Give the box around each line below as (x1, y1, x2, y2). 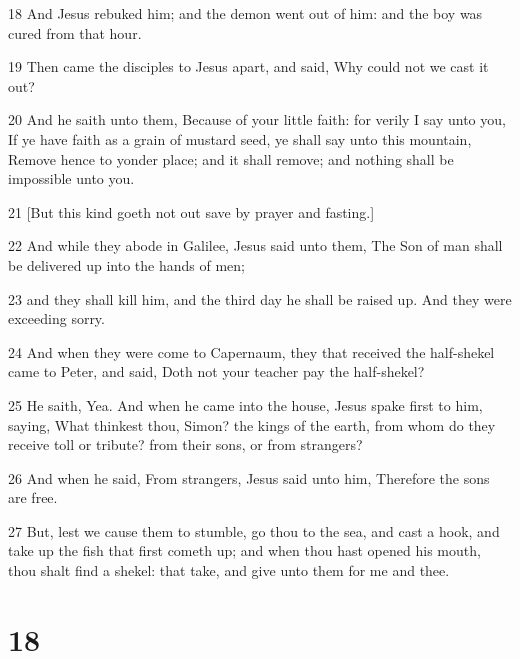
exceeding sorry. (8, 308, 105, 329)
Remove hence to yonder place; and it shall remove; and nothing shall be (8, 148, 454, 169)
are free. (8, 487, 58, 508)
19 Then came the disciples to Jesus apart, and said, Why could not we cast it (8, 56, 489, 77)
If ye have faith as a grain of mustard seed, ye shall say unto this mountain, (8, 128, 472, 149)
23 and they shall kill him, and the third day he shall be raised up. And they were (8, 288, 512, 309)
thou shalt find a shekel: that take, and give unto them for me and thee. (8, 560, 450, 581)
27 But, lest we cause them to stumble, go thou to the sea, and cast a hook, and (8, 520, 500, 541)
